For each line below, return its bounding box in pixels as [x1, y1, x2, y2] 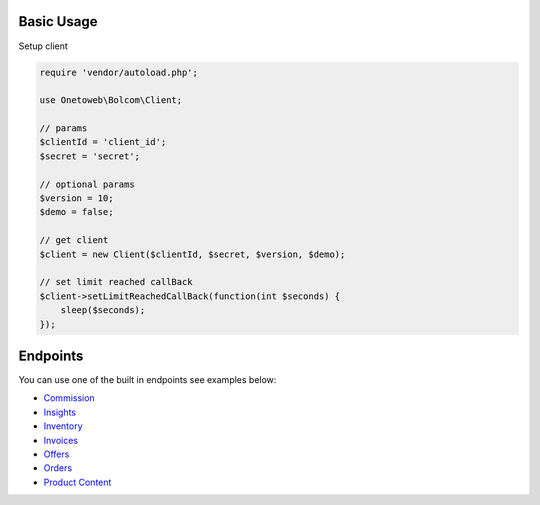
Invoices [43, 434, 79, 446]
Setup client [18, 40, 69, 52]
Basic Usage [18, 13, 98, 30]
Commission [43, 392, 95, 404]
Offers [43, 448, 70, 460]
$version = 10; [39, 193, 114, 204]
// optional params [39, 178, 135, 190]
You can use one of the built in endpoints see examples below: [18, 374, 277, 386]
